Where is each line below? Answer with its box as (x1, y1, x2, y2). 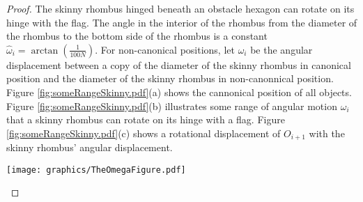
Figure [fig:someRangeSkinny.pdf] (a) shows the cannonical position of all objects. (6, 84, 352, 99)
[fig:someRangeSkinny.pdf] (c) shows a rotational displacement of (6, 125, 281, 140)
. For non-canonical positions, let (95, 42, 235, 56)
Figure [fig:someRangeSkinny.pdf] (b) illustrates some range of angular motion (6, 98, 337, 113)
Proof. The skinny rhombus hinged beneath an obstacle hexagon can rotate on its (6, 1, 355, 15)
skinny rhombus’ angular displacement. (6, 140, 173, 155)
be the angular (250, 42, 313, 56)
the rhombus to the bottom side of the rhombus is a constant (6, 29, 268, 43)
